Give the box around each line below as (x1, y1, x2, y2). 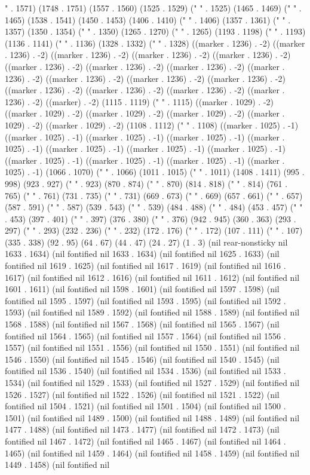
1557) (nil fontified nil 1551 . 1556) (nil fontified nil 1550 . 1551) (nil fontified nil (5, 341, 300, 354)
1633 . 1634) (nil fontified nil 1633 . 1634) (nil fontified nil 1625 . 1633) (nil (5, 247, 280, 260)
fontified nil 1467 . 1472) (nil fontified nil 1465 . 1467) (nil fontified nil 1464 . (5, 434, 286, 447)
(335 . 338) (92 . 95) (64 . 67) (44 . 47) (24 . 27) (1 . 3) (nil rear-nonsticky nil (5, 235, 288, 248)
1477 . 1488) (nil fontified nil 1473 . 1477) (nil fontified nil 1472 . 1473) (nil (5, 423, 280, 436)
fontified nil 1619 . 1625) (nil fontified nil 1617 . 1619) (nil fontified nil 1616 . (5, 259, 286, 272)
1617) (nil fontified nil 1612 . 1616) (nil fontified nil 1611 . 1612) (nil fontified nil (5, 271, 300, 283)
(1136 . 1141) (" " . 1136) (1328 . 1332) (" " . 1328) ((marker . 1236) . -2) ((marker (5, 36, 305, 49)
